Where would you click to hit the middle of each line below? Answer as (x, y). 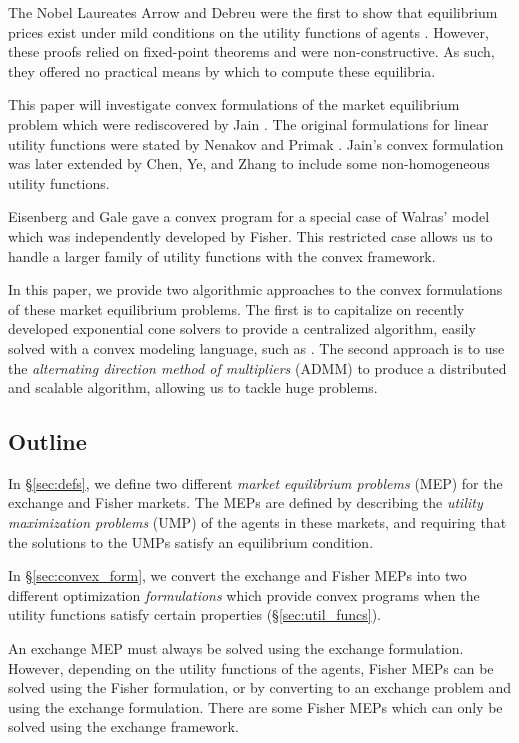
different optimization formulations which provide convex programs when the (244, 594)
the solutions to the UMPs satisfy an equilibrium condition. (191, 541)
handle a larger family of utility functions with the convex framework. (222, 255)
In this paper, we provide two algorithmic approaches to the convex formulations (255, 289)
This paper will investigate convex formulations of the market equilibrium (234, 104)
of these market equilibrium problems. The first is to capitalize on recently (236, 308)
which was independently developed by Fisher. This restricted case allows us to (250, 235)
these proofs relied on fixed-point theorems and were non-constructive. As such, (251, 51)
